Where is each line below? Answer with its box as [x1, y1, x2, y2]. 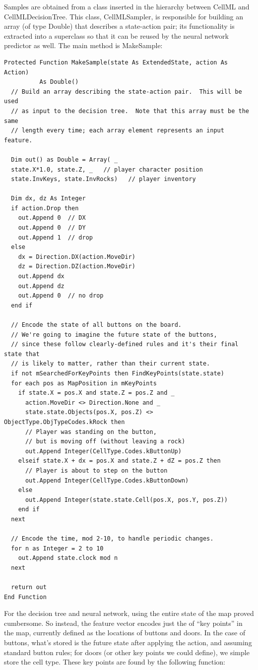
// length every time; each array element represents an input [11, 127, 224, 134]
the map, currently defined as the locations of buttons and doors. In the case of [4, 627, 246, 638]
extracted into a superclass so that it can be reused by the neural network [4, 30, 229, 41]
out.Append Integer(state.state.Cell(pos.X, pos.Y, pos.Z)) [25, 496, 228, 503]
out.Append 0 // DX [18, 214, 86, 222]
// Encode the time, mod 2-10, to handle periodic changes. [11, 535, 214, 543]
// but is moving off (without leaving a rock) [25, 438, 186, 445]
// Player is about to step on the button [25, 467, 168, 474]
